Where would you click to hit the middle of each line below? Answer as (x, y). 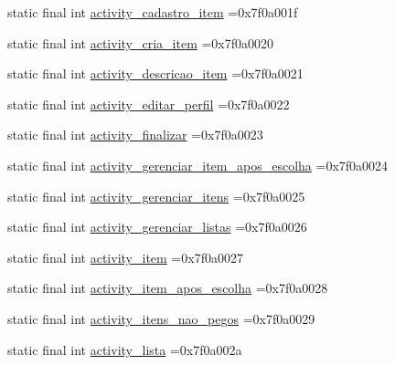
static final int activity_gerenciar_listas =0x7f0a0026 (157, 227)
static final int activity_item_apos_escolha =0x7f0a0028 (168, 288)
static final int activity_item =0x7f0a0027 (125, 257)
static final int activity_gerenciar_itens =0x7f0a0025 (156, 196)
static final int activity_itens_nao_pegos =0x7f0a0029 (161, 318)
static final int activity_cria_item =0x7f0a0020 (141, 42)
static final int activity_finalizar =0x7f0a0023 (135, 135)
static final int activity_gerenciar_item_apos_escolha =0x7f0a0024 (198, 165)
